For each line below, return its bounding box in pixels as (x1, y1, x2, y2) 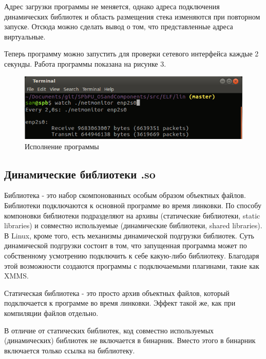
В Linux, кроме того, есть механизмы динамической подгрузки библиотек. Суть (4, 230, 254, 241)
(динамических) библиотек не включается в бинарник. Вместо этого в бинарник (4, 335, 256, 346)
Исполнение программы (25, 141, 99, 151)
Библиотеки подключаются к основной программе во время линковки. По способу (4, 200, 261, 210)
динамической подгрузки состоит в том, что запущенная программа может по (4, 240, 247, 251)
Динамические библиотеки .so (4, 166, 156, 182)
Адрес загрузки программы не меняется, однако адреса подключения (4, 1, 220, 11)
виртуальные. (4, 31, 46, 42)
